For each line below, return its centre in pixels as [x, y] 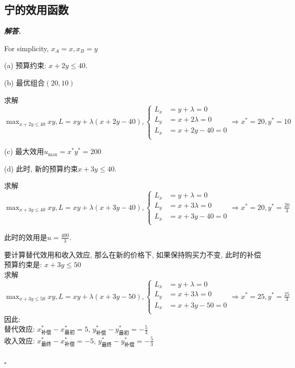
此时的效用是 [26, 237]
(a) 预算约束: [25, 65]
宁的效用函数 [36, 9]
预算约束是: [23, 264]
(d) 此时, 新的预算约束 [41, 168]
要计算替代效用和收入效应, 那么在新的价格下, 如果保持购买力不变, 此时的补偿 [133, 254]
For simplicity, [27, 48]
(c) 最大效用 [24, 151]
